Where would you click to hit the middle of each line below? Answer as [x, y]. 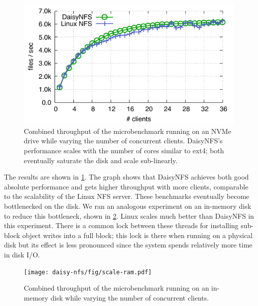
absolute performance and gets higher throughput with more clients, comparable [126, 186]
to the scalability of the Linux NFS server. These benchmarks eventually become [127, 196]
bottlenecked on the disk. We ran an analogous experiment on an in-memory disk [128, 206]
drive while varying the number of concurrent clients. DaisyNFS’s [123, 141]
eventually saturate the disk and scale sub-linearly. [101, 160]
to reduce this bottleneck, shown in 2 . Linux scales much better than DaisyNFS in [129, 215]
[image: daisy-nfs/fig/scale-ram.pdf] [88, 272]
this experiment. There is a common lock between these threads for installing [121, 225]
